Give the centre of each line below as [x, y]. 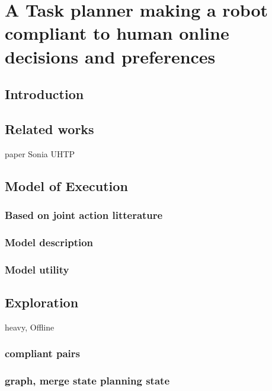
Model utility [37, 269]
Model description [49, 242]
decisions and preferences [110, 56]
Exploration [42, 302]
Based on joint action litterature [84, 215]
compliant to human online [117, 33]
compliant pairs [42, 353]
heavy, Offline [30, 327]
